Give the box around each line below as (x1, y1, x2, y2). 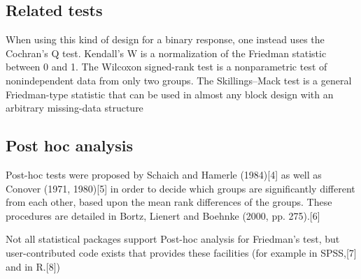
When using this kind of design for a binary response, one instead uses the (6, 32, 325, 47)
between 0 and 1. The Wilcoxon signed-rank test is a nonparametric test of (6, 59, 327, 74)
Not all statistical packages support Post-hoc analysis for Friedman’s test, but (6, 232, 340, 246)
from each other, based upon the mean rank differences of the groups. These (6, 195, 332, 209)
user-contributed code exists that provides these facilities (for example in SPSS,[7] (6, 245, 357, 259)
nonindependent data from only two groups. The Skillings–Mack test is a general (6, 73, 352, 87)
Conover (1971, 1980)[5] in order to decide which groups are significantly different (6, 181, 355, 195)
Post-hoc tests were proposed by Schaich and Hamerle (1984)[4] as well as (6, 167, 322, 181)
